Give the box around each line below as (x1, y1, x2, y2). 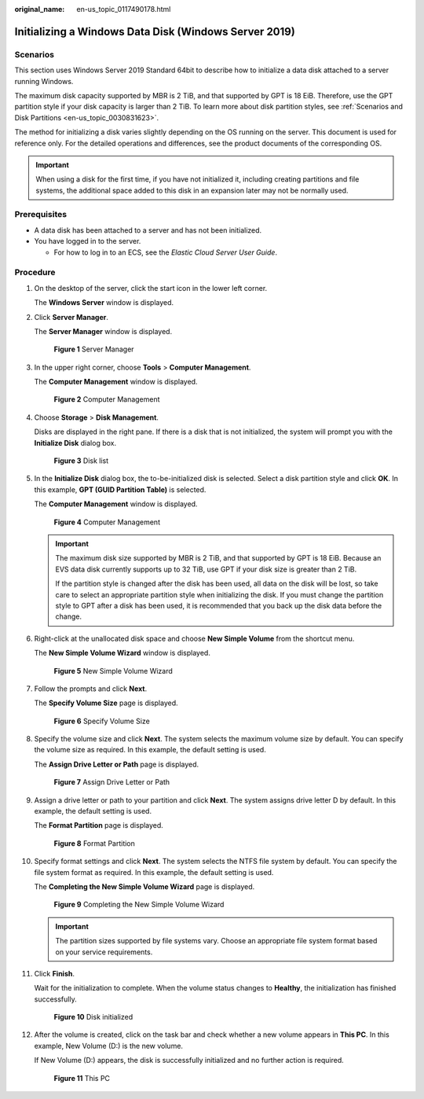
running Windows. (14, 76, 74, 86)
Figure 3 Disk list (53, 456, 109, 465)
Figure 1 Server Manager (53, 344, 134, 354)
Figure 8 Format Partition (53, 838, 135, 848)
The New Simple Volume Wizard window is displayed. (34, 649, 211, 658)
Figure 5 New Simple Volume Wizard (53, 666, 173, 675)
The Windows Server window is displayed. (34, 298, 174, 307)
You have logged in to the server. (34, 237, 141, 246)
